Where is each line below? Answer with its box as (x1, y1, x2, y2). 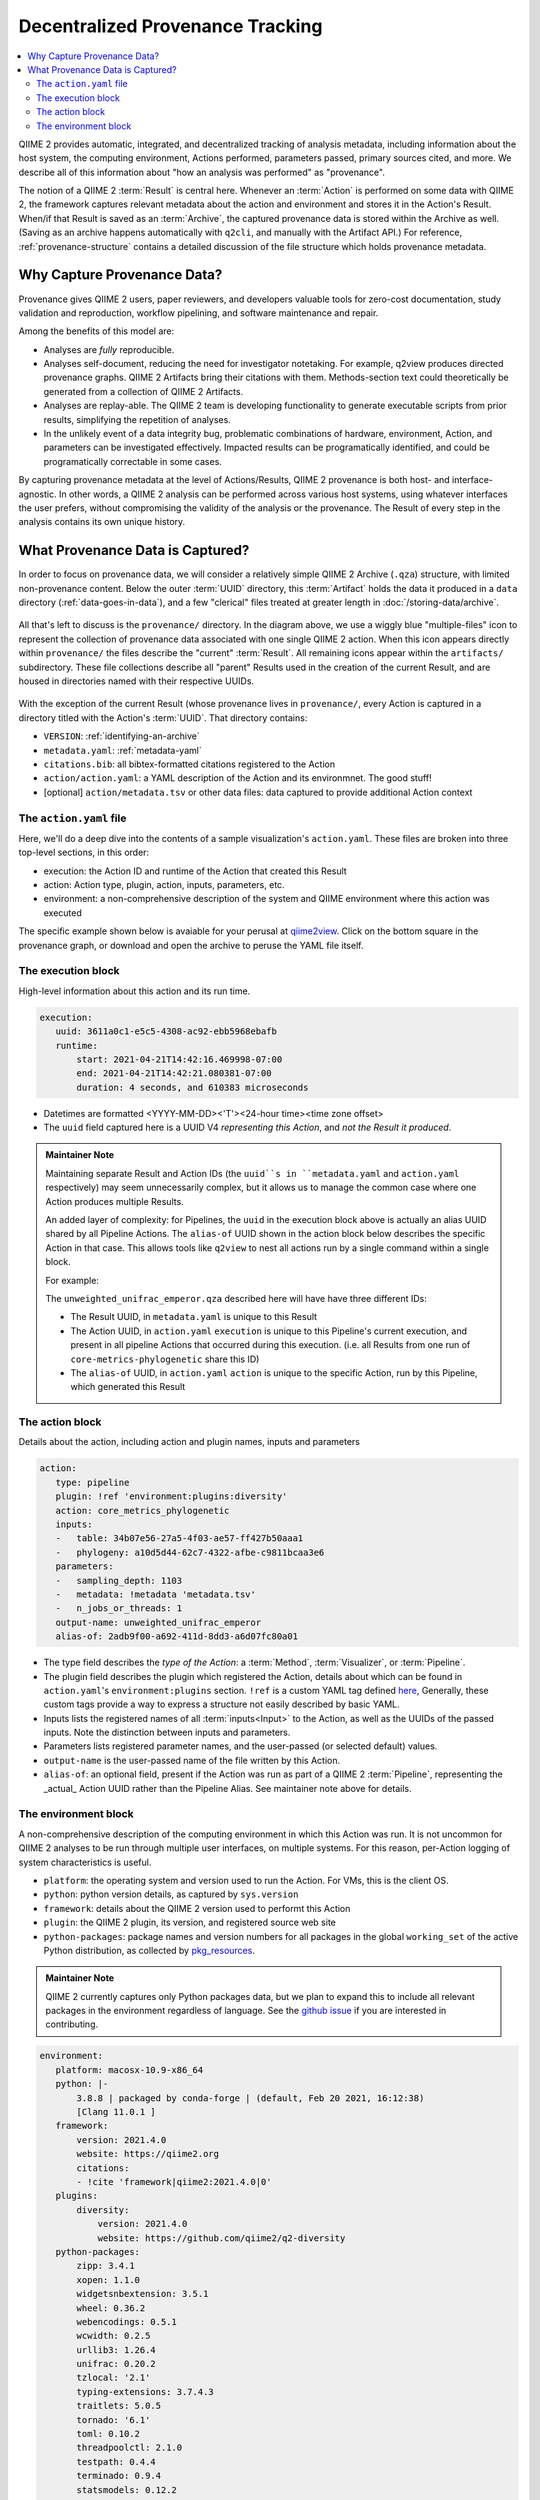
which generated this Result (70, 1381, 186, 1393)
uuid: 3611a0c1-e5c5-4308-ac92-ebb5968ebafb (55, 1026, 277, 1037)
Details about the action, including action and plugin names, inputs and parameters (18, 1436, 360, 1448)
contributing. (45, 2018, 99, 2030)
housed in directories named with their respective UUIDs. (18, 675, 255, 687)
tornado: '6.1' (76, 2414, 151, 2425)
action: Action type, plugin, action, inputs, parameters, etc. (43, 879, 285, 891)
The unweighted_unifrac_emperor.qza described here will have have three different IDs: (45, 1293, 427, 1304)
